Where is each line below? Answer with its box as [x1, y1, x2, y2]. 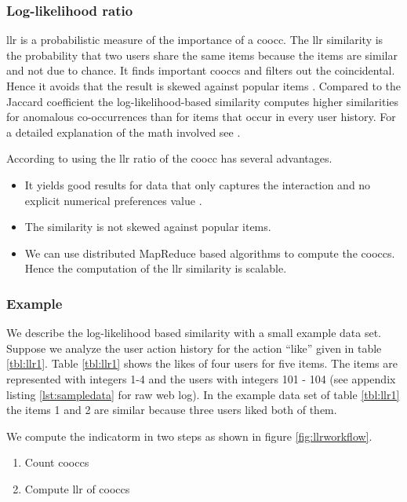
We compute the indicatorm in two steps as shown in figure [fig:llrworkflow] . [6, 427, 372, 444]
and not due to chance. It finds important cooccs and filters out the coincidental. [6, 62, 395, 79]
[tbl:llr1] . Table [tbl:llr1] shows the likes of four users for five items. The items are [6, 355, 398, 372]
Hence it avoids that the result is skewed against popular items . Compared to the [6, 78, 401, 93]
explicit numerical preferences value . [24, 192, 202, 208]
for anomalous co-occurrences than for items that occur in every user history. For [6, 108, 396, 125]
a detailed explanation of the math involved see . [6, 123, 241, 140]
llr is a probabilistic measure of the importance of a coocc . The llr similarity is [6, 31, 383, 48]
